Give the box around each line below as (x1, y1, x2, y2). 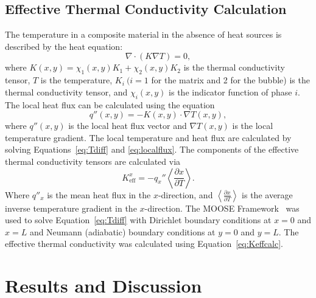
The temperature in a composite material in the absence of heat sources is (5, 28, 282, 41)
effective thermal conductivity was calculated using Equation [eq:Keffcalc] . (5, 237, 283, 250)
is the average (242, 188, 293, 201)
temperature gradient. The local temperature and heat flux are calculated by (5, 131, 292, 144)
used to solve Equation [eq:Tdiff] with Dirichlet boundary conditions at (5, 213, 272, 226)
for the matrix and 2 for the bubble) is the (151, 74, 310, 86)
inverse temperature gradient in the (5, 201, 137, 214)
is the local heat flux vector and (68, 119, 187, 132)
